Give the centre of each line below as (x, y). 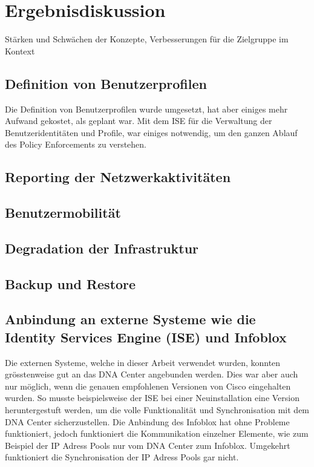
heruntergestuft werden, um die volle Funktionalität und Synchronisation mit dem (157, 409)
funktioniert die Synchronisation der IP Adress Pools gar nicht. (122, 457)
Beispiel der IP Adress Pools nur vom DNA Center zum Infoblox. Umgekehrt (148, 445)
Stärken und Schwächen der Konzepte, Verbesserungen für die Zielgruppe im (147, 39)
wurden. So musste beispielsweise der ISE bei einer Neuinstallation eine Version (152, 398)
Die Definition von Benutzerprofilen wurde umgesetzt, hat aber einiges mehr (146, 109)
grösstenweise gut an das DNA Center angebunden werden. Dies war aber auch (152, 374)
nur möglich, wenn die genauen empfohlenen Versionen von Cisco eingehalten (148, 386)
